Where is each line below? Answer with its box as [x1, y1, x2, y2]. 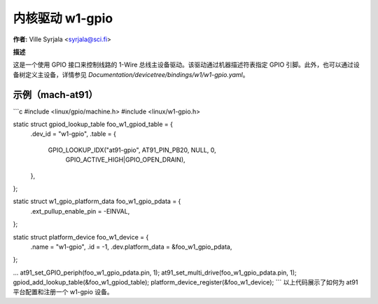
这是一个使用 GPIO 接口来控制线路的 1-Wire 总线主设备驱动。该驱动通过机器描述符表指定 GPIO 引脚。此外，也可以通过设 [13, 60, 360, 69]
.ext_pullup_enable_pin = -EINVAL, [30, 207, 130, 215]
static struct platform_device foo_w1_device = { [13, 233, 149, 241]
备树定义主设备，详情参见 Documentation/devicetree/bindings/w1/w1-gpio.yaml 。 [13, 70, 249, 78]
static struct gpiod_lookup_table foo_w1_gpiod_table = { [13, 120, 174, 129]
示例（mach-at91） [13, 88, 98, 101]
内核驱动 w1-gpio [13, 11, 113, 26]
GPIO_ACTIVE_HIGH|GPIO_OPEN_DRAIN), [65, 156, 185, 164]
